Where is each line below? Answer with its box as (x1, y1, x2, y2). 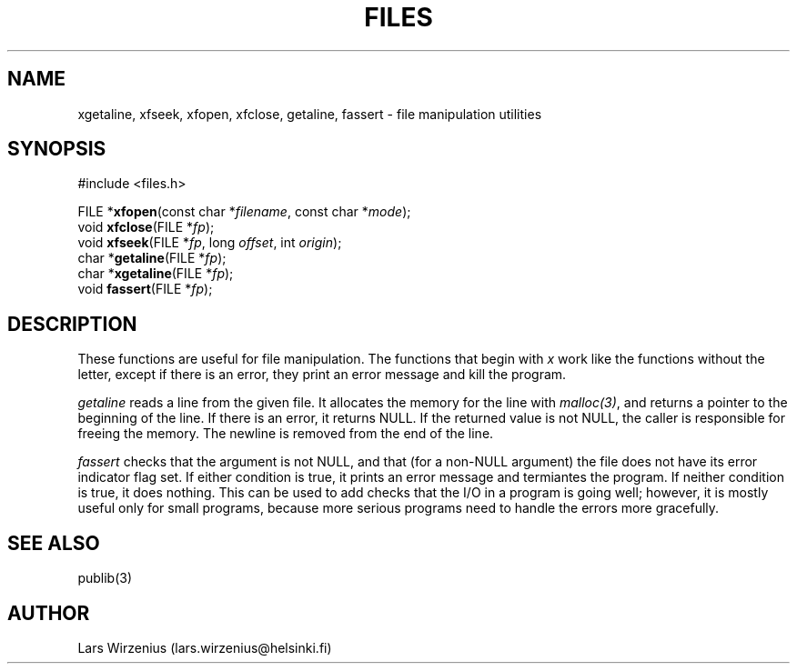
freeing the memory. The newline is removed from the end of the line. (77, 426, 494, 442)
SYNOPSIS (7, 137, 106, 161)
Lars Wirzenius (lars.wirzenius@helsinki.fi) (77, 639, 332, 656)
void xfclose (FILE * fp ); (77, 219, 215, 235)
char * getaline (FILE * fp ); (77, 250, 227, 266)
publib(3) (77, 570, 133, 586)
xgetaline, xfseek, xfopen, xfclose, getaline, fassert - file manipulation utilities (77, 105, 542, 122)
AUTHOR (7, 601, 90, 625)
